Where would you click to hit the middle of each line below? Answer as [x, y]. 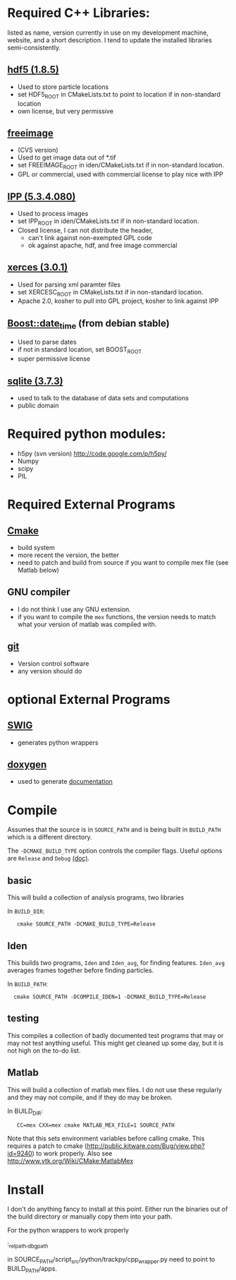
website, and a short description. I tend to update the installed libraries [110, 40]
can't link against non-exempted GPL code [90, 237]
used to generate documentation [65, 782]
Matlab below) [38, 570]
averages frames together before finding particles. [81, 970]
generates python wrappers [58, 742]
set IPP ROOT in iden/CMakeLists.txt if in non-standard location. [108, 222]
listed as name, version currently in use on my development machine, [108, 32]
